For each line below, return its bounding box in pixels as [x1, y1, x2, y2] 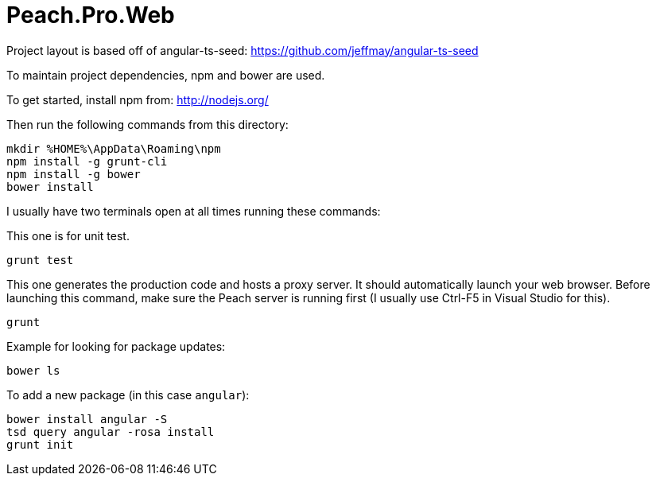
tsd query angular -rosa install [6, 425, 215, 438]
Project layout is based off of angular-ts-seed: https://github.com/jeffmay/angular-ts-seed [6, 43, 479, 57]
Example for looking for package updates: [6, 339, 226, 353]
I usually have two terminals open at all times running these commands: [6, 204, 381, 218]
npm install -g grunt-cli [6, 154, 168, 168]
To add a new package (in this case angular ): [6, 387, 250, 402]
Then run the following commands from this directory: [6, 117, 289, 131]
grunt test [6, 253, 74, 266]
